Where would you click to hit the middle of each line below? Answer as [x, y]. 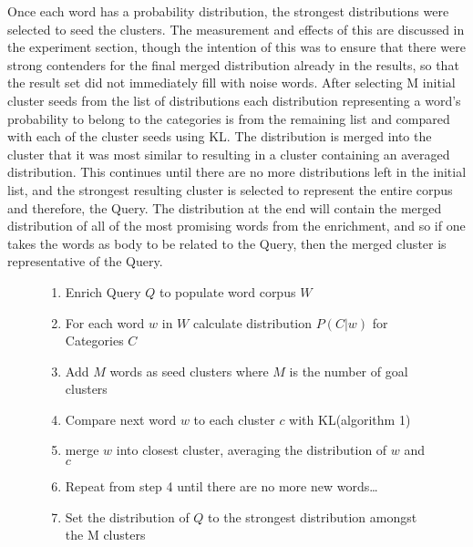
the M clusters [105, 535]
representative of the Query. [85, 261]
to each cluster [234, 419]
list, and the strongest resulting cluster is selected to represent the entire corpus [230, 189]
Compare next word [121, 419]
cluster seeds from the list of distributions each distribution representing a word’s [234, 100]
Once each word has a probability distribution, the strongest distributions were [228, 11]
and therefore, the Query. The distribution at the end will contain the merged [225, 207]
